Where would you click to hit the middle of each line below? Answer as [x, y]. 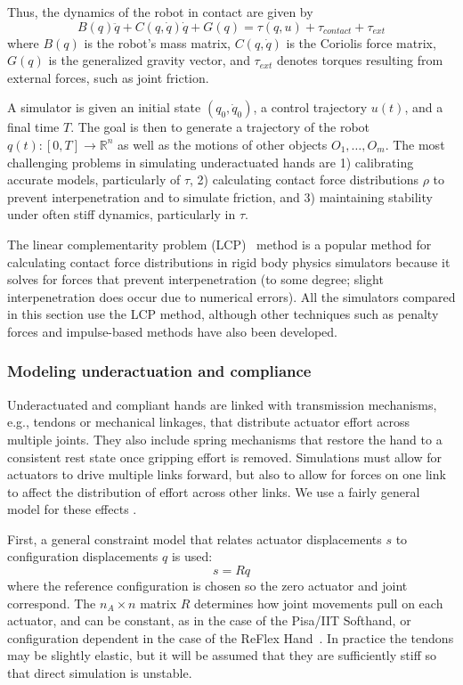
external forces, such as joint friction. [108, 77]
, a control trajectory [310, 107]
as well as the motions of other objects [223, 144]
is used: [192, 556]
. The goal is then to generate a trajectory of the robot [220, 127]
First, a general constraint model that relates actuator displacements [195, 538]
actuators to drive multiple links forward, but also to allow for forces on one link [227, 474]
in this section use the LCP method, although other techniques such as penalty [223, 314]
